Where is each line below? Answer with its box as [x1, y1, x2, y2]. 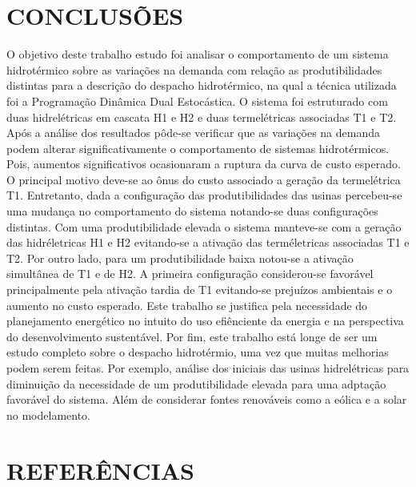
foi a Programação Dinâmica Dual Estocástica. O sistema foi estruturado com [6, 92, 388, 109]
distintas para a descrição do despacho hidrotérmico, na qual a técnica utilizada [6, 77, 397, 94]
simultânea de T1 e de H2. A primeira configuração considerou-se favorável [6, 265, 374, 282]
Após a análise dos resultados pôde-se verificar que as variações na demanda [6, 124, 381, 141]
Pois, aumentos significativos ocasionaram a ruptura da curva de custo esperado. [6, 155, 401, 172]
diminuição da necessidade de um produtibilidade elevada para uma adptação [6, 375, 386, 392]
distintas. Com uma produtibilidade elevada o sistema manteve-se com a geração [6, 218, 402, 235]
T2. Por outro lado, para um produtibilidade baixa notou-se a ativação [6, 249, 354, 266]
